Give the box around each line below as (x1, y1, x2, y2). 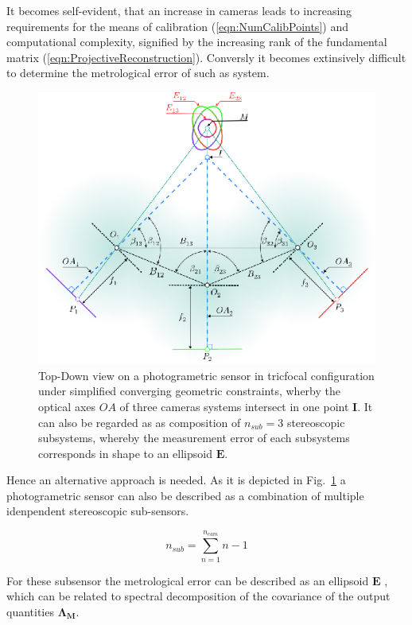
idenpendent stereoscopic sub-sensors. (6, 503, 189, 519)
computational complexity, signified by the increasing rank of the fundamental (6, 33, 387, 50)
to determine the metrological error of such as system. (6, 64, 270, 81)
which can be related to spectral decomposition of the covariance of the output (6, 588, 391, 604)
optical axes (38, 398, 96, 414)
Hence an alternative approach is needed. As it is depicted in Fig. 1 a (6, 472, 346, 488)
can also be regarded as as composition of (38, 413, 241, 430)
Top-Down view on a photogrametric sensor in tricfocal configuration (38, 367, 375, 383)
